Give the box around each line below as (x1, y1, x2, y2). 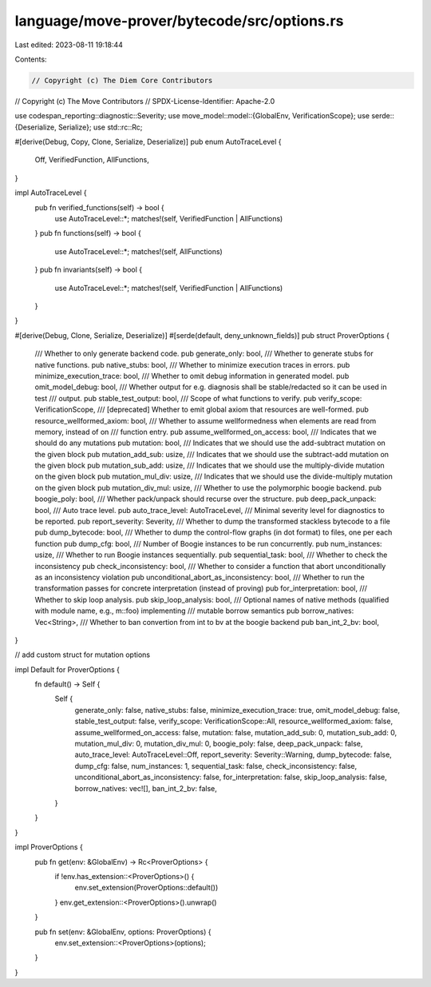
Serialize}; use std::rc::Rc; (57, 122, 143, 132)
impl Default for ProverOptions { (14, 664, 120, 675)
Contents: (14, 54, 47, 64)
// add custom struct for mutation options (14, 650, 151, 659)
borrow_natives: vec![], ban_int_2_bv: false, (74, 783, 217, 793)
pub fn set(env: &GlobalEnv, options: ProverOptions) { (34, 927, 212, 937)
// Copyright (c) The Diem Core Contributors (31, 76, 213, 85)
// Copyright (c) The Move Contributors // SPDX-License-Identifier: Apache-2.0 (14, 96, 275, 105)
